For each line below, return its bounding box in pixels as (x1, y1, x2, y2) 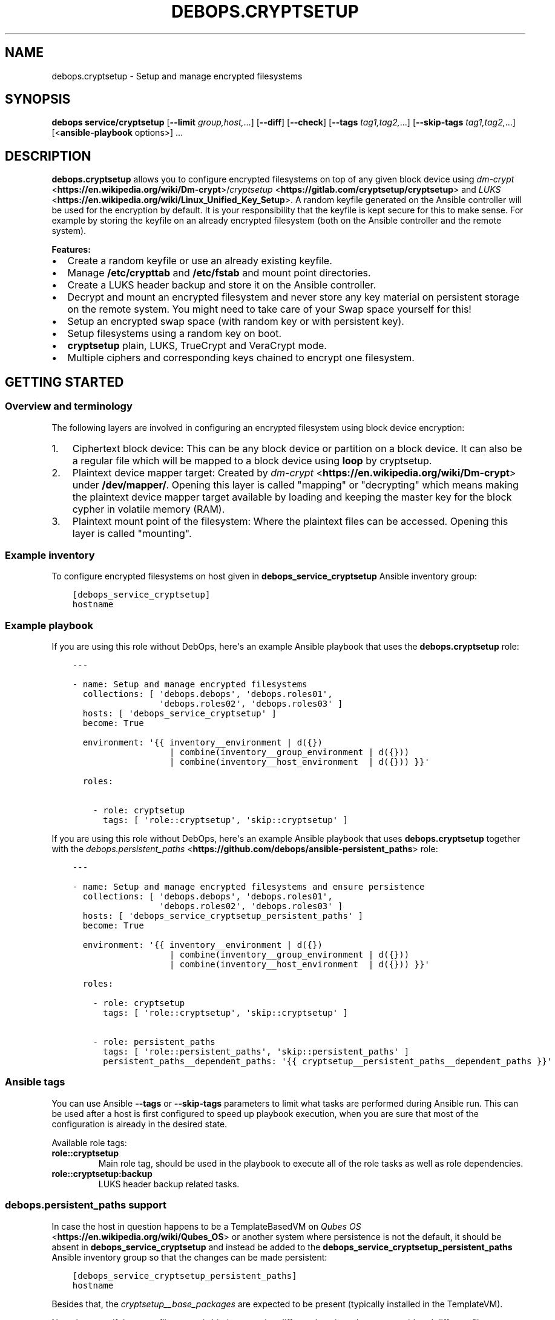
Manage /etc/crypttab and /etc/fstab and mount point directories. (67, 267, 371, 279)
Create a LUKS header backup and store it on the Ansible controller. (67, 279, 376, 292)
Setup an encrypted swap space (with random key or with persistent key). (67, 315, 404, 328)
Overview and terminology (5, 400, 133, 413)
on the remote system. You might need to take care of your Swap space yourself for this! (67, 303, 471, 316)
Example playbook (5, 619, 93, 632)
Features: (51, 244, 91, 255)
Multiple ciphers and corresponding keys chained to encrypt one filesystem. (67, 352, 415, 364)
